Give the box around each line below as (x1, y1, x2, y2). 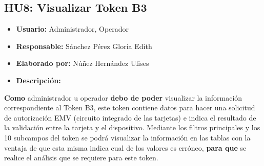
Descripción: (16, 75, 61, 85)
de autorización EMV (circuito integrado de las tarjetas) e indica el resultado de (4, 112, 256, 123)
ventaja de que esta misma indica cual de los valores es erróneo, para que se (4, 142, 247, 153)
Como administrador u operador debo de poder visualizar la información (4, 92, 242, 103)
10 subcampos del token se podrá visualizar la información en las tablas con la (4, 132, 251, 143)
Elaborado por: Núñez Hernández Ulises (16, 58, 149, 68)
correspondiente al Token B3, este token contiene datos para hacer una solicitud (4, 102, 255, 113)
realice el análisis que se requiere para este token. (4, 152, 158, 163)
